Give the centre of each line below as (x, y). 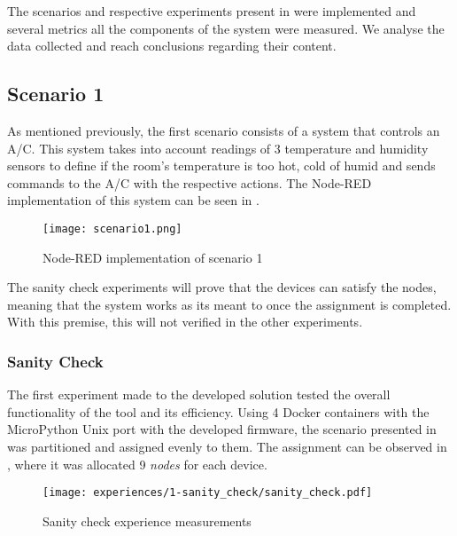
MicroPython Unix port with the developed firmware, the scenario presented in (222, 429)
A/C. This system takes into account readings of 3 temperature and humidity (218, 148)
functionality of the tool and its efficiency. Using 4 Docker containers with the (218, 411)
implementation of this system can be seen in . (133, 200)
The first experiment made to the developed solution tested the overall (199, 394)
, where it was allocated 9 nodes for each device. (137, 464)
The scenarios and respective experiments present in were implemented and (212, 11)
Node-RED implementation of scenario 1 (153, 257)
